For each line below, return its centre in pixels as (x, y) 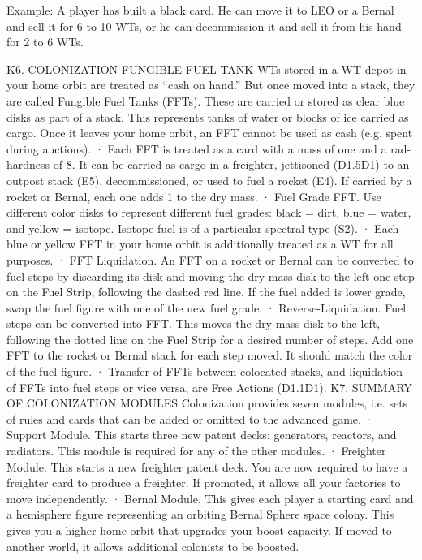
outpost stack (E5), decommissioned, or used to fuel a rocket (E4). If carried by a (209, 180)
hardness (28, 164)
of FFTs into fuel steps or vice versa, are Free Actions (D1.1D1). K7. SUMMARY (209, 387)
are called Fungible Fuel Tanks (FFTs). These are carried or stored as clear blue (206, 100)
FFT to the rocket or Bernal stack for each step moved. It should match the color (210, 355)
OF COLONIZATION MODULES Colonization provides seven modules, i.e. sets (207, 403)
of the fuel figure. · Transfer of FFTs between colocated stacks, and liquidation (205, 371)
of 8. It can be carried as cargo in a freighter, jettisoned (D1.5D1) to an (231, 164)
